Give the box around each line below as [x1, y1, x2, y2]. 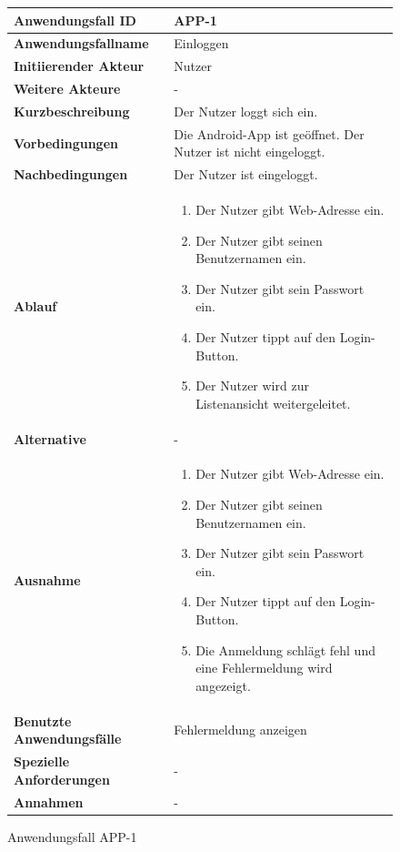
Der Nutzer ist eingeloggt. [174, 165, 318, 184]
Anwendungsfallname [14, 34, 149, 53]
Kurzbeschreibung [14, 101, 130, 120]
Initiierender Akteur [14, 56, 145, 76]
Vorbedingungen [14, 133, 118, 152]
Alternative [14, 429, 86, 448]
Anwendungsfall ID [14, 10, 136, 29]
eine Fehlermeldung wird [195, 658, 333, 677]
